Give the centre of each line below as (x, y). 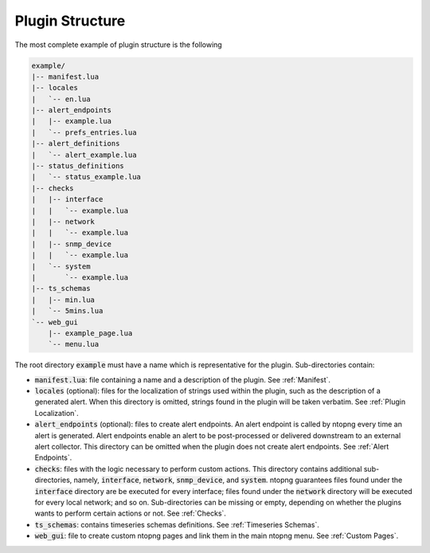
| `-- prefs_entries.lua (84, 132)
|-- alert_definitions (76, 144)
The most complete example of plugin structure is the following (118, 45)
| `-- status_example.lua (86, 177)
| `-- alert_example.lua (84, 155)
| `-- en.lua (61, 99)
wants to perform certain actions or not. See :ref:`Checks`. (131, 513)
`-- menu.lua (74, 344)
